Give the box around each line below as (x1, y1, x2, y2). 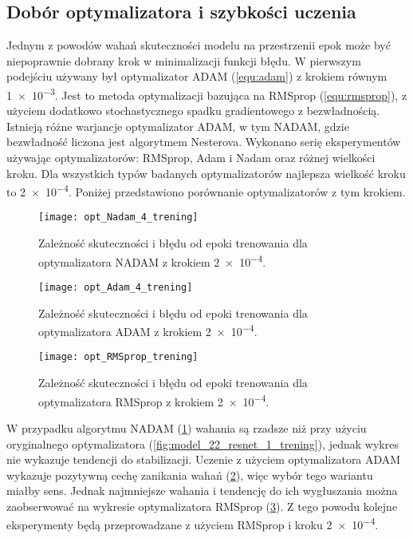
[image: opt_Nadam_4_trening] (38, 212, 199, 224)
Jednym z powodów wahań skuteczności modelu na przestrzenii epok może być (6, 37, 391, 53)
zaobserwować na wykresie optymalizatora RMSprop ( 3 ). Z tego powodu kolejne (6, 497, 398, 514)
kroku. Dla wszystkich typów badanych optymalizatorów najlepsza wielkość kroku (6, 164, 406, 181)
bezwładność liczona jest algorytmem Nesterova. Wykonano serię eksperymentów (6, 133, 401, 150)
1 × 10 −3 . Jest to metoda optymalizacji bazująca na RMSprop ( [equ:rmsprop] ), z (6, 84, 407, 103)
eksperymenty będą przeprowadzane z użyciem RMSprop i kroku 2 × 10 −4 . (6, 514, 379, 533)
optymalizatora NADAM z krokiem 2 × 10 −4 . (38, 251, 266, 270)
